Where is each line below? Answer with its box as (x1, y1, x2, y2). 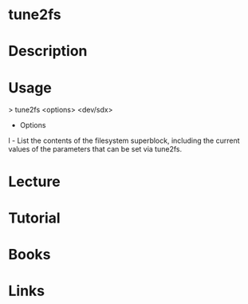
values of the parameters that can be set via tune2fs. (8, 144, 182, 154)
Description (8, 42, 88, 61)
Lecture (8, 172, 61, 191)
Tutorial (8, 209, 61, 227)
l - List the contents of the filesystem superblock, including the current (8, 136, 241, 145)
